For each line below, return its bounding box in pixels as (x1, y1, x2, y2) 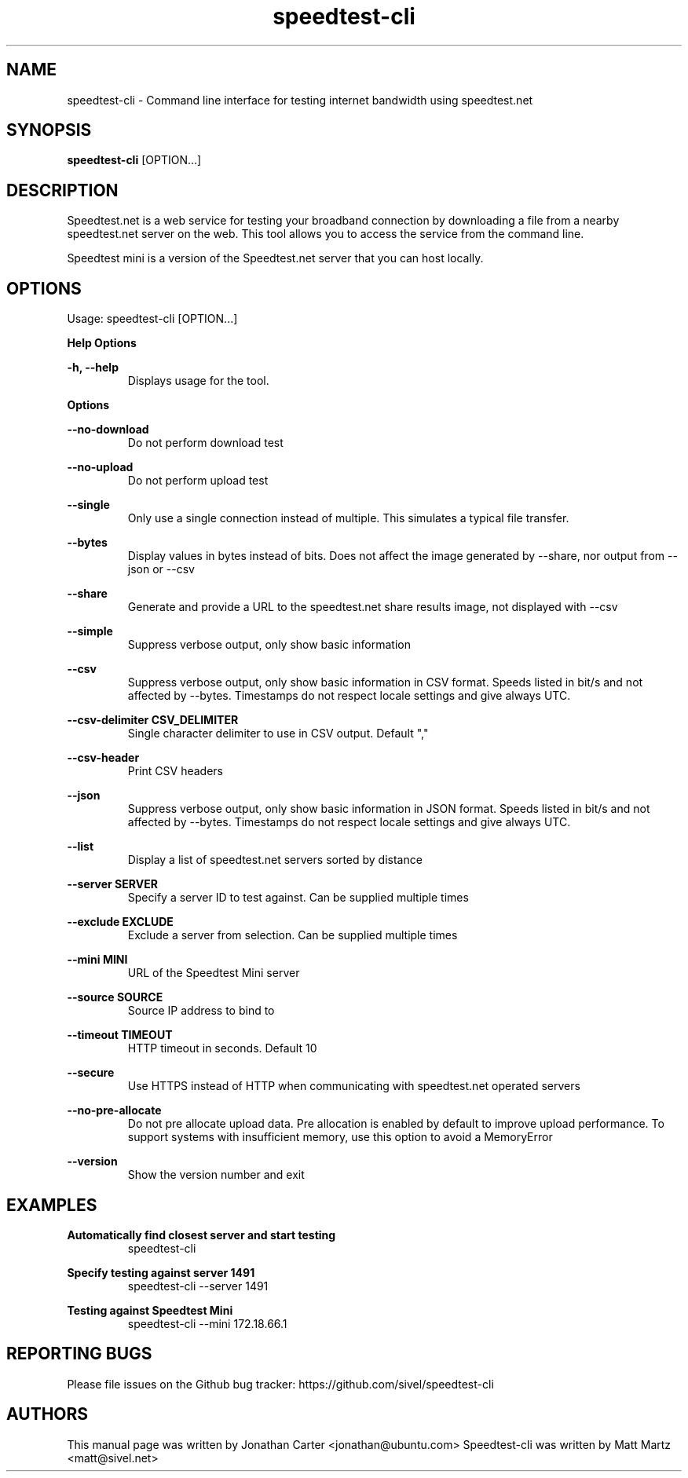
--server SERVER (67, 877, 158, 891)
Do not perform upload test (127, 474, 269, 488)
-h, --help (67, 360, 119, 375)
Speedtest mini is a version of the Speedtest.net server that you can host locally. (67, 251, 484, 265)
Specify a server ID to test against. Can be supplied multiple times (127, 891, 469, 905)
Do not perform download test (127, 436, 284, 450)
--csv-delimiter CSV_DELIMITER (67, 713, 239, 727)
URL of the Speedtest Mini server (127, 966, 300, 980)
